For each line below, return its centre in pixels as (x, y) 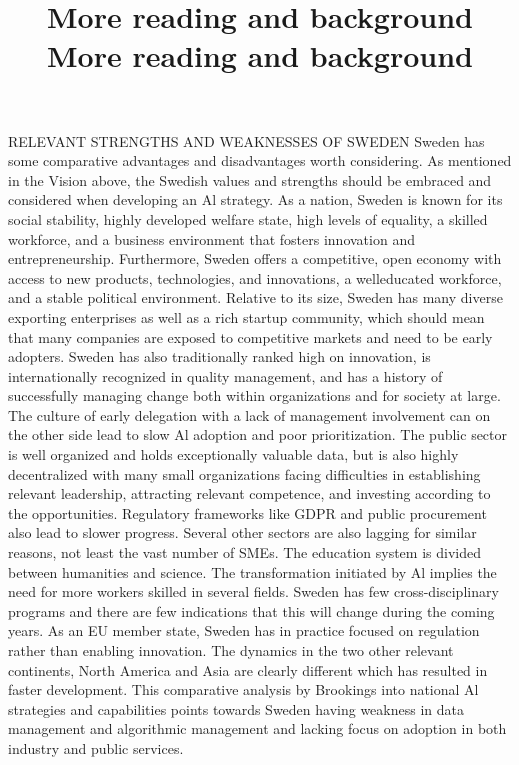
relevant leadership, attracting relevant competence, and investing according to (249, 493)
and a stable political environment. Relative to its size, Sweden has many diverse (255, 297)
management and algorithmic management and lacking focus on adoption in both (257, 728)
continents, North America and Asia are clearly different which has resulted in (248, 669)
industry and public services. (96, 747)
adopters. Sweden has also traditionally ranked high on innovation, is (219, 356)
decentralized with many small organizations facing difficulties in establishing (244, 473)
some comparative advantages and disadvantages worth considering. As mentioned (260, 160)
